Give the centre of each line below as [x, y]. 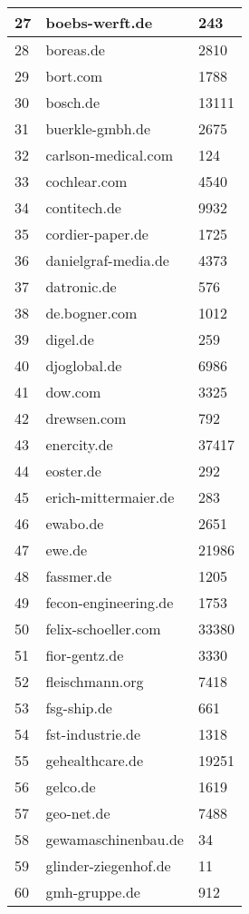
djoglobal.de [84, 365]
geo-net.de [78, 813]
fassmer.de [79, 576]
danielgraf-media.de [107, 260]
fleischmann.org [95, 681]
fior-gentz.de [85, 655]
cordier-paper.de [97, 234]
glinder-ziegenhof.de [108, 865]
